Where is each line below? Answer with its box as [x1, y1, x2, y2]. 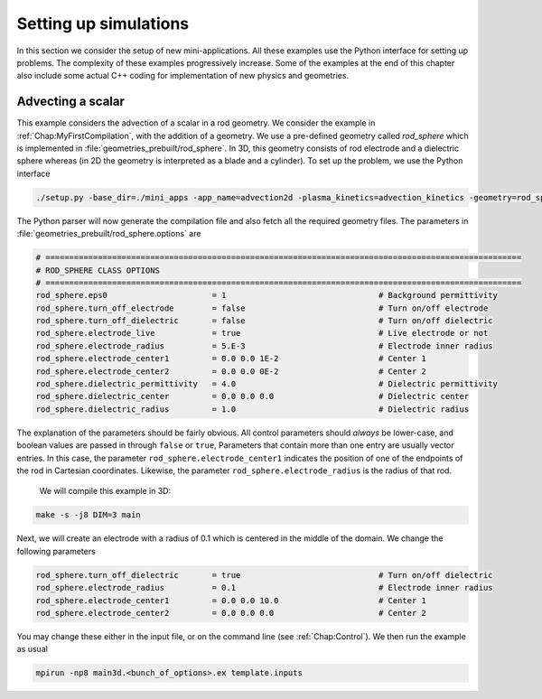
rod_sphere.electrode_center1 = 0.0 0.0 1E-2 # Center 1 [35, 353, 426, 364]
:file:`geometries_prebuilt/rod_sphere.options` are [16, 228, 201, 239]
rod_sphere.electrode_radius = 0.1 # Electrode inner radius [35, 582, 493, 593]
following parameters [16, 545, 97, 556]
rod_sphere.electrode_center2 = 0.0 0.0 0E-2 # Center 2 [35, 366, 426, 377]
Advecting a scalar [16, 94, 126, 109]
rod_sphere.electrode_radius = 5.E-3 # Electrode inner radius [35, 340, 493, 351]
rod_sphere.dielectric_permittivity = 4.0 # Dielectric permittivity [35, 379, 499, 389]
